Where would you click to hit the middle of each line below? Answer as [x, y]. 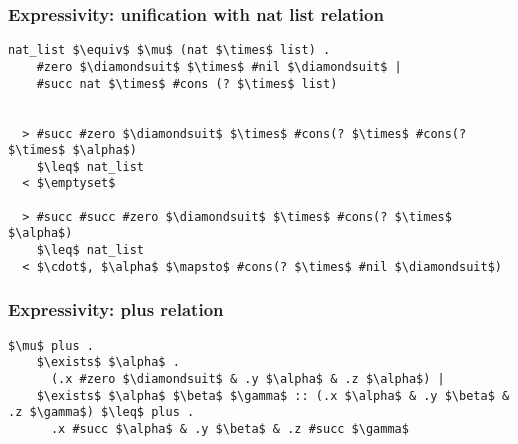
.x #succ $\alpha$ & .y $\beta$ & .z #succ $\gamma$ [229, 428]
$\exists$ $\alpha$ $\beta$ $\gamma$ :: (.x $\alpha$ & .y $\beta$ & [273, 395]
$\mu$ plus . [51, 345]
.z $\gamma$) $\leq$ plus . [101, 412]
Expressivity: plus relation [116, 309]
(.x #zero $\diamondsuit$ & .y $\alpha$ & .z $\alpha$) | [247, 378]
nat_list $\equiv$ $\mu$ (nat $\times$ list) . [169, 50]
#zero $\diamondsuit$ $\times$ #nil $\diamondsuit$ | [219, 66]
